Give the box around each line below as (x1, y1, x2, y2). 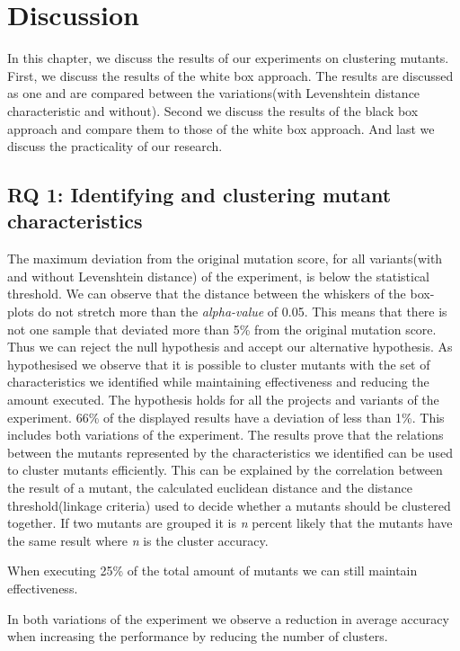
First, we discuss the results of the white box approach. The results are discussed (7, 66, 454, 85)
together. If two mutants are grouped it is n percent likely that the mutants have (7, 513, 453, 532)
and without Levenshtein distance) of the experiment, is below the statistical (7, 266, 429, 285)
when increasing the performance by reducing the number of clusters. (7, 627, 388, 646)
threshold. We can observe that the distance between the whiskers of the (7, 284, 406, 303)
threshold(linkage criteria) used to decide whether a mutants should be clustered (7, 495, 451, 514)
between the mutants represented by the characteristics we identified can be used (7, 442, 453, 461)
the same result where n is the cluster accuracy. (7, 531, 269, 549)
